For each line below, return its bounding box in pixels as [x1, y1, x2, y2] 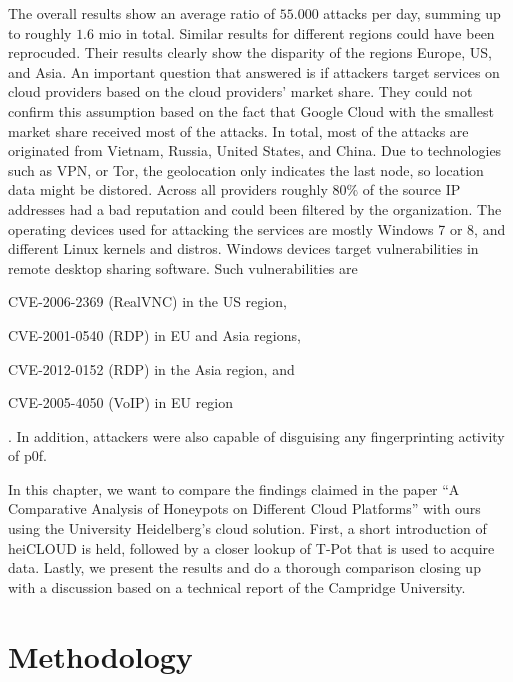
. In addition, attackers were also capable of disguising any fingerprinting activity [8, 425, 505, 446]
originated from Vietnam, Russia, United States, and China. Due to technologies [8, 140, 502, 161]
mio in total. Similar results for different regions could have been [98, 22, 495, 43]
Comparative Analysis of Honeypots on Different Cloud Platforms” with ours [8, 498, 481, 519]
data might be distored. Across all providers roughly [8, 179, 328, 200]
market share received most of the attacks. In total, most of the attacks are [8, 120, 469, 141]
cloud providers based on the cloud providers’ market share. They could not [8, 81, 473, 102]
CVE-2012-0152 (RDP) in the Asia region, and [8, 358, 295, 379]
